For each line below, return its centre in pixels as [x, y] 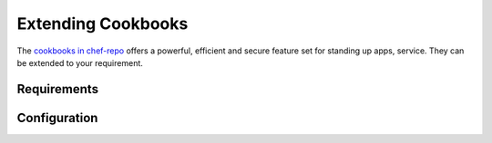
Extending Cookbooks [102, 24]
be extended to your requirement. [80, 62]
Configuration [57, 118]
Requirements [58, 89]
